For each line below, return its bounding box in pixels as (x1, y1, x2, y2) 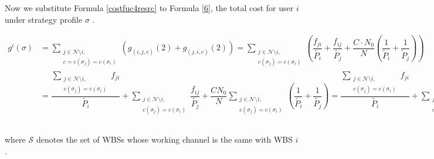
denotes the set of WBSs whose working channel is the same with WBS (36, 133, 293, 145)
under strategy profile (5, 13, 83, 25)
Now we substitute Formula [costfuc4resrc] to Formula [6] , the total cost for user (5, 2, 294, 13)
